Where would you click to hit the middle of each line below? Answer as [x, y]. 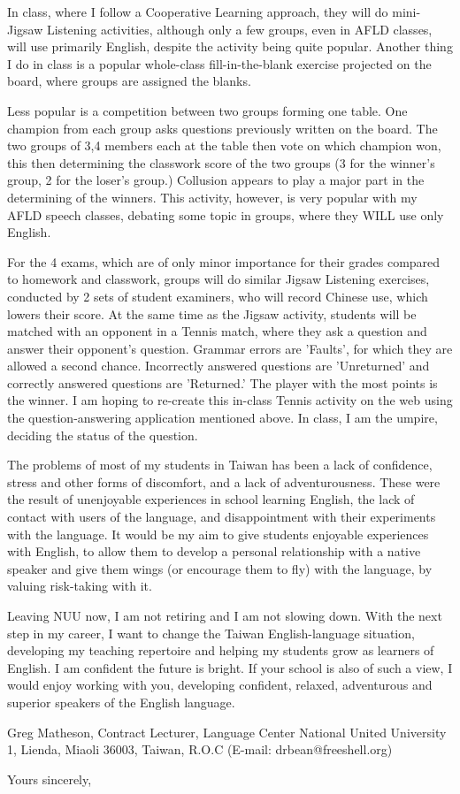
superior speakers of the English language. [121, 702]
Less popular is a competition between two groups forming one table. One [207, 110]
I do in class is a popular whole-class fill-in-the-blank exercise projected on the [219, 63]
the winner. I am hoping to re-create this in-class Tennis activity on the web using [230, 400]
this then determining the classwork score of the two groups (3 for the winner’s [221, 162]
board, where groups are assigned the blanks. [129, 81]
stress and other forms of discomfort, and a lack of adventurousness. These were [224, 481]
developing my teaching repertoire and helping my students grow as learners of [221, 650]
